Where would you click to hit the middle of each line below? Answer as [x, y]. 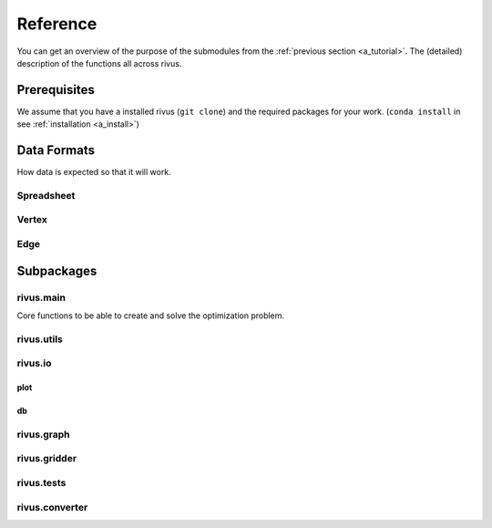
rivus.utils [40, 339]
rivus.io [34, 363]
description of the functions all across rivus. [99, 63]
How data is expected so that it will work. [94, 172]
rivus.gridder [47, 459]
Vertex [32, 220]
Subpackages [57, 270]
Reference [57, 24]
